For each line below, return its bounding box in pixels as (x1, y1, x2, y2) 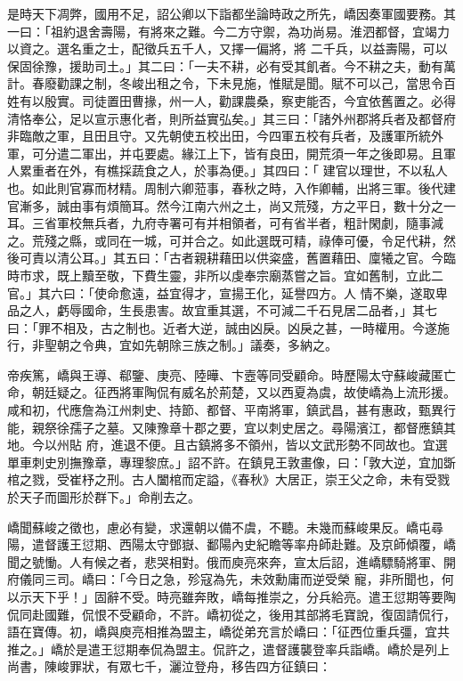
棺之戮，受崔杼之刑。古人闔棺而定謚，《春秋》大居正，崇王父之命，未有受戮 (7, 470, 450, 489)
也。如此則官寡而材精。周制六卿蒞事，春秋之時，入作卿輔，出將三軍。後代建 (7, 178, 456, 197)
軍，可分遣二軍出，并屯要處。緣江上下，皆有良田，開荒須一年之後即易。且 (7, 143, 443, 162)
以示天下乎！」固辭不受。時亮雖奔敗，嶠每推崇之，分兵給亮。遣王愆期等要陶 (7, 588, 456, 605)
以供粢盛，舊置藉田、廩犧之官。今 (243, 248, 443, 267)
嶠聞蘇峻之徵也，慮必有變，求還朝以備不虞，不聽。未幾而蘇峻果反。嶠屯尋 (7, 517, 443, 536)
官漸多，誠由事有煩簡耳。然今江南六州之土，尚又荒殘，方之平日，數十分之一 (7, 196, 456, 215)
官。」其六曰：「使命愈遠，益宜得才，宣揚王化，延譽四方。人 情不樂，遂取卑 (7, 283, 448, 302)
